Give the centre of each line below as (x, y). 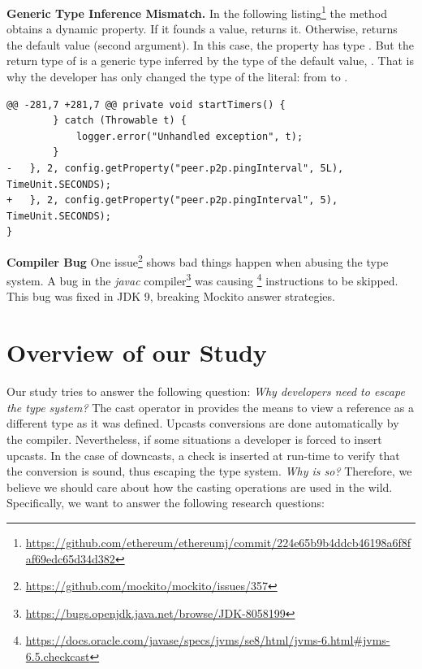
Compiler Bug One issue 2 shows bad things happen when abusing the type (198, 260)
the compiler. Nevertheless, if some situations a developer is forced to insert (194, 439)
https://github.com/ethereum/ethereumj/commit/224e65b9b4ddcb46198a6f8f (218, 542)
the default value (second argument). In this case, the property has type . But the (210, 44)
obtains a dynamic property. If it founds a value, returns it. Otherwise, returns (202, 29)
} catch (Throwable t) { (120, 121)
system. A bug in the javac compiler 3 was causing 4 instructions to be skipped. (202, 279)
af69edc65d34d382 (70, 558)
